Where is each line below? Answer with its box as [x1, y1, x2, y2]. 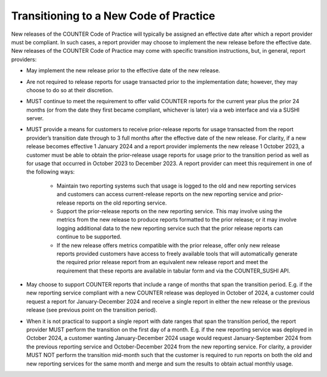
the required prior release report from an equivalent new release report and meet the [56, 259, 268, 266]
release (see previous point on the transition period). [26, 307, 157, 314]
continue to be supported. [56, 233, 122, 240]
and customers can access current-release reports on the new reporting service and [56, 191, 268, 198]
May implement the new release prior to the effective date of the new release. [26, 67, 220, 74]
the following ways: [26, 168, 75, 175]
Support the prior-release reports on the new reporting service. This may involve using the [56, 207, 283, 215]
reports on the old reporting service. [76, 199, 167, 206]
